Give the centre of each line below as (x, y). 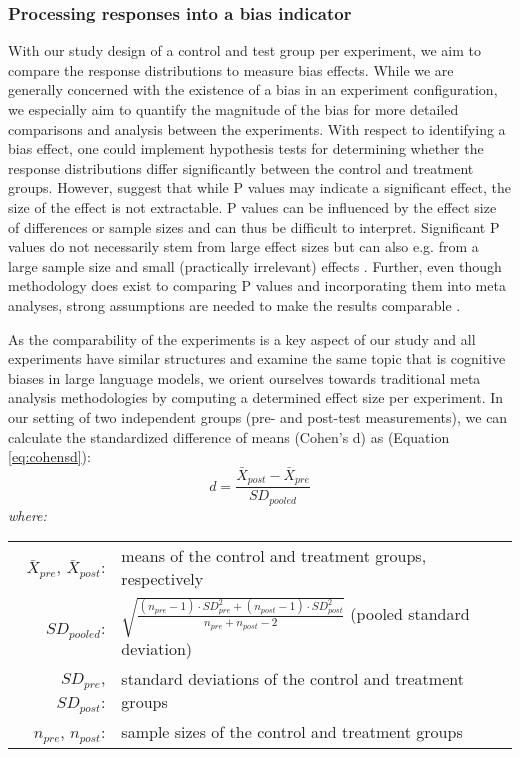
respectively (162, 579)
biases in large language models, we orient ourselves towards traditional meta (244, 377)
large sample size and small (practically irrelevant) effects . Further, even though (255, 265)
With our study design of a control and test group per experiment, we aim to (244, 50)
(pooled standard (410, 614)
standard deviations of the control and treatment (292, 678)
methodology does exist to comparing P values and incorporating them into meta (257, 285)
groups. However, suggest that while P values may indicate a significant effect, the (260, 187)
